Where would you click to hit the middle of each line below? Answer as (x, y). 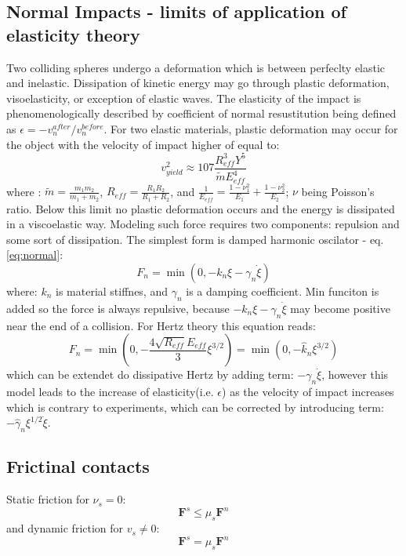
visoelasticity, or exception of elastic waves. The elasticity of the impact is (184, 98)
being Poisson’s (338, 191)
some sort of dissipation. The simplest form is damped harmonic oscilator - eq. (195, 239)
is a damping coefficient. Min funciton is (283, 291)
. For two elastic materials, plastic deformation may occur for (251, 128)
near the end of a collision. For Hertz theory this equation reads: (161, 325)
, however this (355, 374)
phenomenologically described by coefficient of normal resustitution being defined (201, 113)
